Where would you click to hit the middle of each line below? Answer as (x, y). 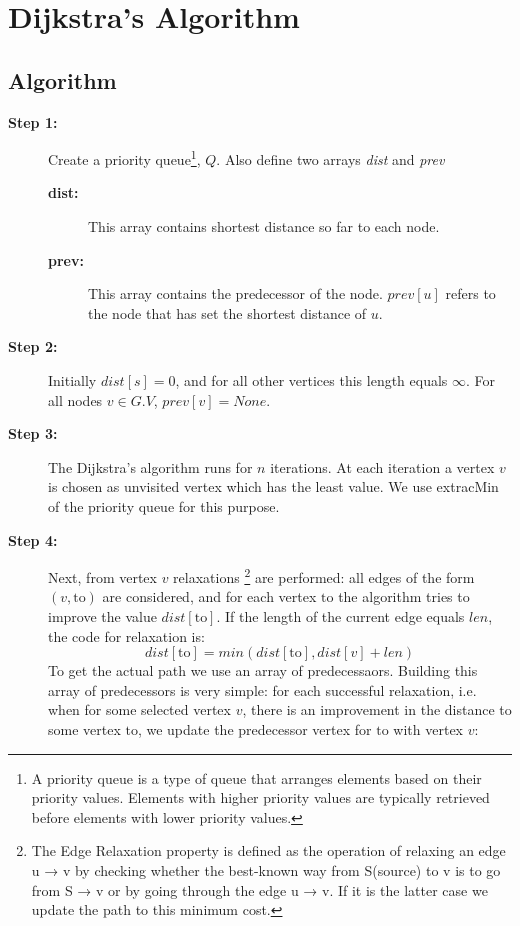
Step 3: (33, 433)
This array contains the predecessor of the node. (235, 293)
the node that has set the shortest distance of (227, 312)
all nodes (75, 399)
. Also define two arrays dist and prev (330, 158)
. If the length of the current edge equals (340, 615)
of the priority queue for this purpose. (164, 505)
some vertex (84, 728)
